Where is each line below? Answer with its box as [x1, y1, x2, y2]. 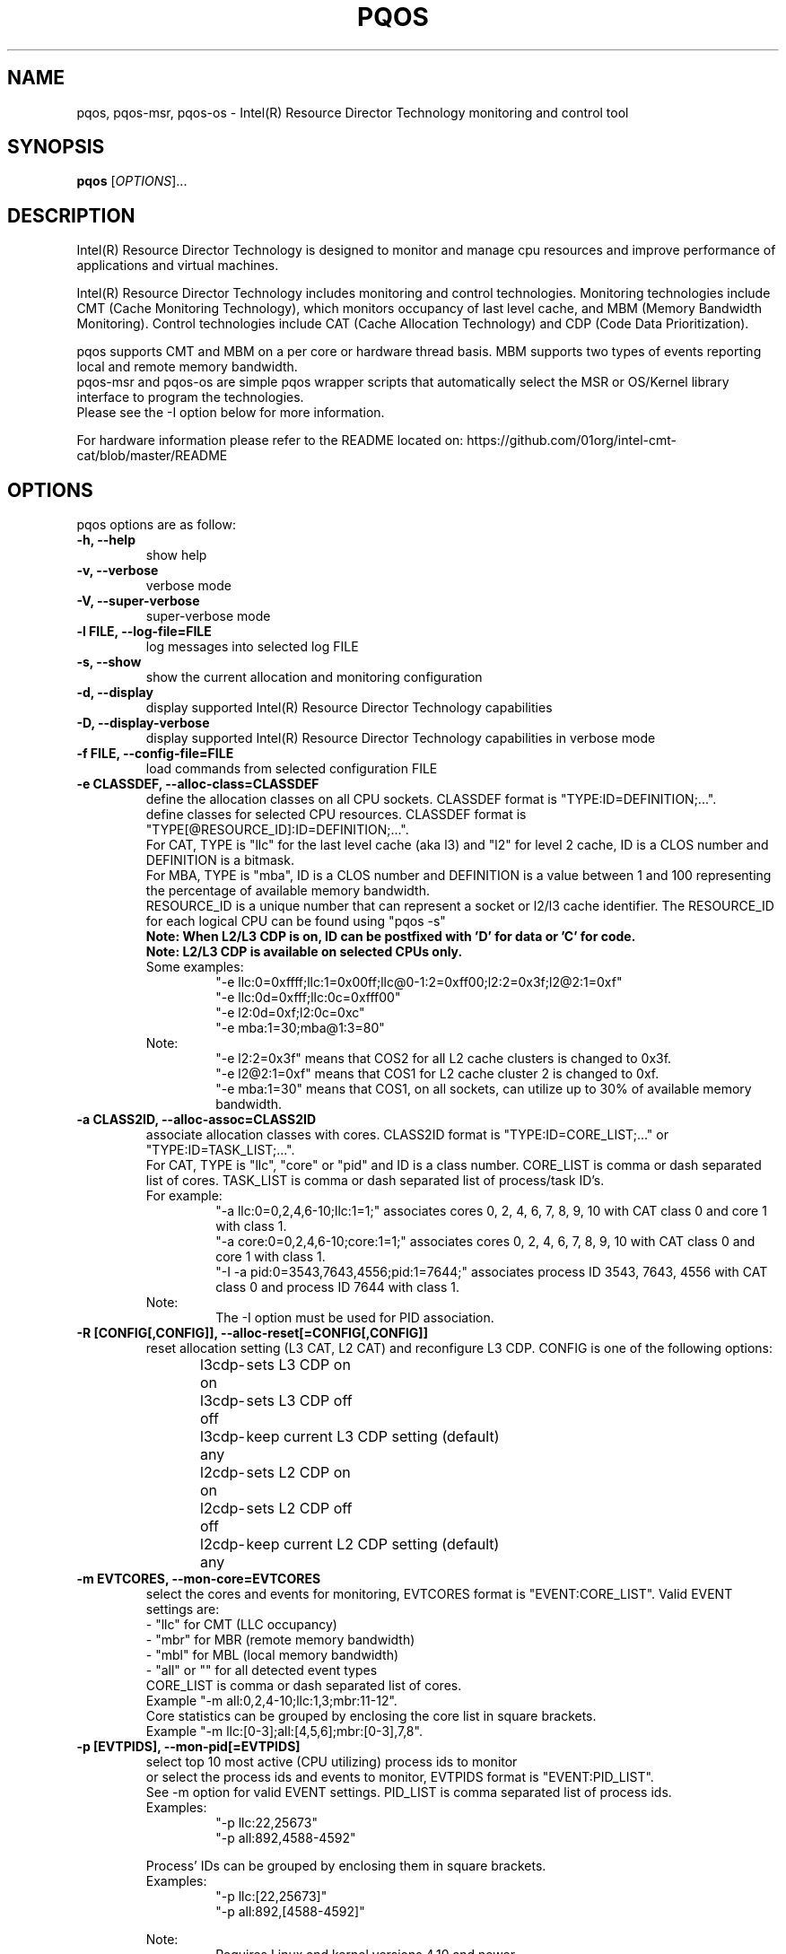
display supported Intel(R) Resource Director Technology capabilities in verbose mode [145, 730, 656, 746]
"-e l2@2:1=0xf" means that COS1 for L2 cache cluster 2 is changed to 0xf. [215, 1066, 659, 1082]
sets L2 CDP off [246, 1499, 353, 1518]
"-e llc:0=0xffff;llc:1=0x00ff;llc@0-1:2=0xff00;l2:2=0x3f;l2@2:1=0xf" [215, 974, 623, 990]
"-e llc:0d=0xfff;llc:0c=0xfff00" [215, 990, 401, 1006]
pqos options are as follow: [76, 517, 236, 533]
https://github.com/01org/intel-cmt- [467, 432, 677, 449]
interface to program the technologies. [76, 389, 304, 406]
